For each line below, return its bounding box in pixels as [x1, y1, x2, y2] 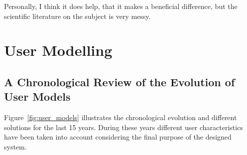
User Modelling [4, 40, 113, 60]
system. [4, 141, 27, 152]
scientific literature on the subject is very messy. [4, 10, 151, 21]
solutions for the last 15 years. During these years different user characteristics [4, 122, 243, 132]
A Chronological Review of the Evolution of [4, 74, 235, 89]
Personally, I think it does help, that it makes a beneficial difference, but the [4, 1, 238, 11]
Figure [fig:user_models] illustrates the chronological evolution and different [4, 112, 237, 123]
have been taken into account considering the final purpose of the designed [4, 132, 232, 142]
